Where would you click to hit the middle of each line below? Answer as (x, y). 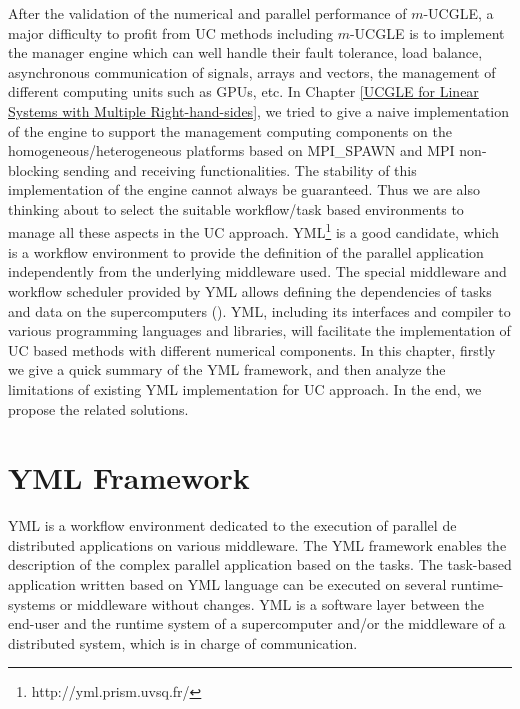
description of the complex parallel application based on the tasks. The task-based (260, 564)
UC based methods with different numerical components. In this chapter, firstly (252, 349)
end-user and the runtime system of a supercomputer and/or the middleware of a (257, 623)
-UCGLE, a (458, 13)
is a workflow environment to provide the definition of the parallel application (246, 251)
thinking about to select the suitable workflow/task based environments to (236, 208)
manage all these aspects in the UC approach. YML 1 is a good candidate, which (253, 231)
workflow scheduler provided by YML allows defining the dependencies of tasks (250, 290)
